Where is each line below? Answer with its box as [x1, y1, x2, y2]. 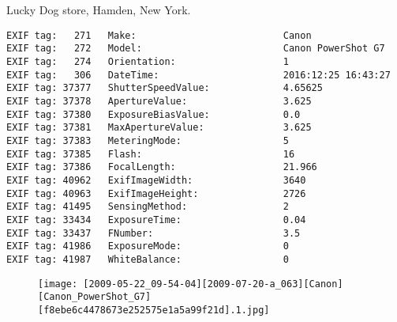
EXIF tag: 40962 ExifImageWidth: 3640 [6, 175, 306, 186]
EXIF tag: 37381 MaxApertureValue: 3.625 [6, 122, 312, 134]
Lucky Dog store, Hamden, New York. [6, 2, 191, 18]
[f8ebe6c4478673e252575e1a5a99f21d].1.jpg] [38, 304, 270, 316]
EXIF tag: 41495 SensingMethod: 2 [6, 201, 289, 213]
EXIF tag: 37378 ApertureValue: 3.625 [6, 96, 312, 108]
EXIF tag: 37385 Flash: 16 [6, 148, 295, 160]
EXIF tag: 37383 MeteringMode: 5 [6, 135, 289, 147]
